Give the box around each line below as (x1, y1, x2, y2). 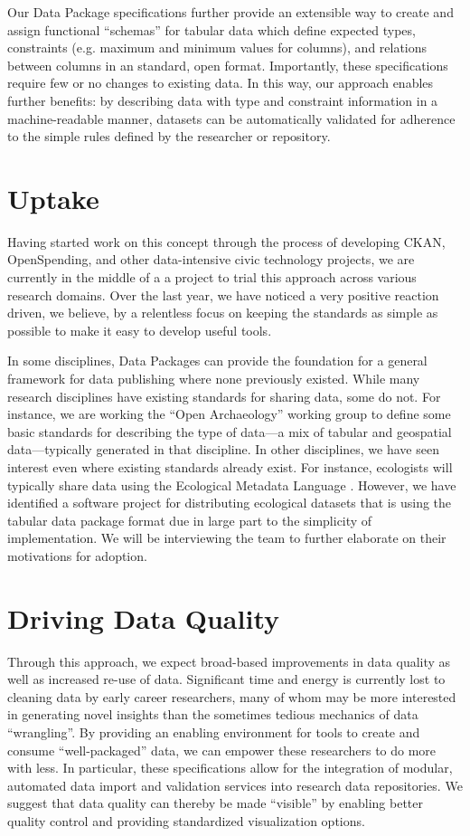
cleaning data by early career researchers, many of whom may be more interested (7, 687, 456, 706)
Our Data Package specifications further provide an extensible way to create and (7, 3, 454, 21)
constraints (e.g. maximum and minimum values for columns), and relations (7, 38, 428, 57)
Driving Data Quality (7, 599, 280, 636)
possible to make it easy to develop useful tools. (7, 320, 272, 339)
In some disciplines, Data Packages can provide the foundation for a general (7, 351, 428, 370)
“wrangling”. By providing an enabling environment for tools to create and (7, 723, 420, 742)
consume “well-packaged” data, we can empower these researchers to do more (7, 740, 437, 759)
